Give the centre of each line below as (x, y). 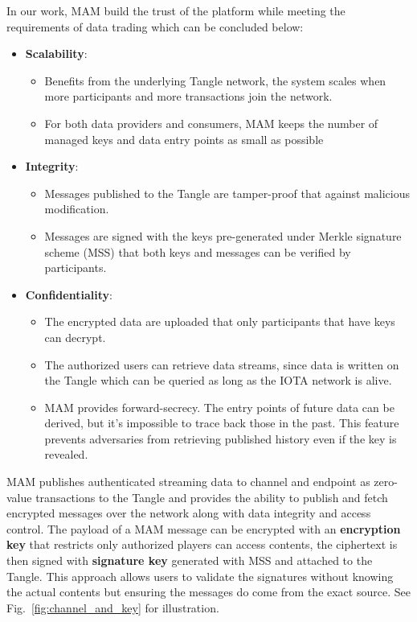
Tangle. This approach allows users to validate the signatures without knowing (200, 576)
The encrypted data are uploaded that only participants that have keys (220, 321)
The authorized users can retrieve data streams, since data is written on (222, 364)
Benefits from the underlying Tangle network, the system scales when (215, 80)
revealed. (66, 454)
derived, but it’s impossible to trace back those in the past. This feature (222, 423)
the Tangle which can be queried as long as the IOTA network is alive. (218, 380)
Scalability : (56, 54)
